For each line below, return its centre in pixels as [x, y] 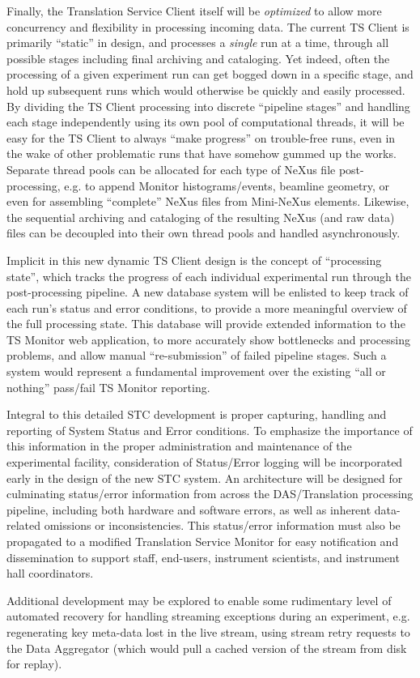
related [24, 525]
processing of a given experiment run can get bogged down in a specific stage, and [210, 74]
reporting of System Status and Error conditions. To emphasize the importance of [210, 430]
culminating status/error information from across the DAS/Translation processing [210, 494]
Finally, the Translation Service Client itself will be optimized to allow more [194, 11]
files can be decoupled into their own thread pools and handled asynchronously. [204, 233]
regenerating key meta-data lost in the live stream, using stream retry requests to [208, 631]
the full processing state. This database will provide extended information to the [206, 324]
